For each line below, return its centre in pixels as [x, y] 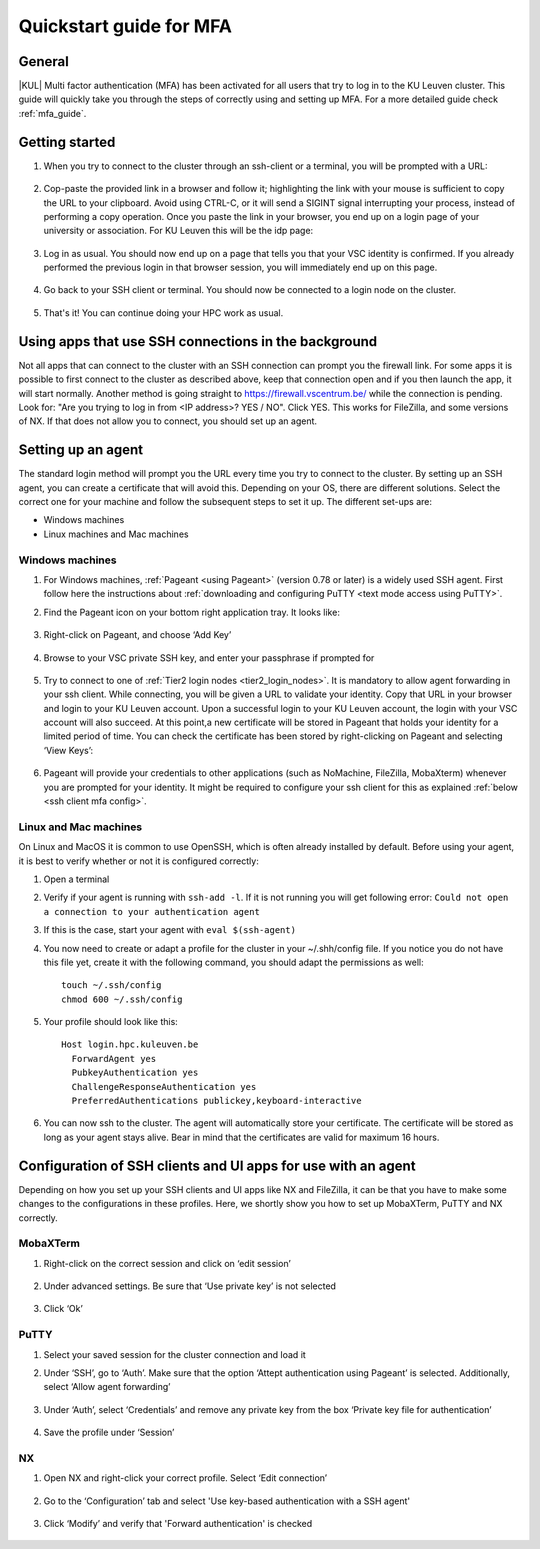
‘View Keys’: [68, 750]
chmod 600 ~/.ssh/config [122, 999]
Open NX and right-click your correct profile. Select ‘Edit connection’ [185, 1478]
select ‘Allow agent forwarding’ [107, 1387]
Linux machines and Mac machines [116, 534]
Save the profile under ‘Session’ [109, 1432]
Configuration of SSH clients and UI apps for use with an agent [217, 1165]
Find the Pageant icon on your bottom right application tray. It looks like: [191, 612]
